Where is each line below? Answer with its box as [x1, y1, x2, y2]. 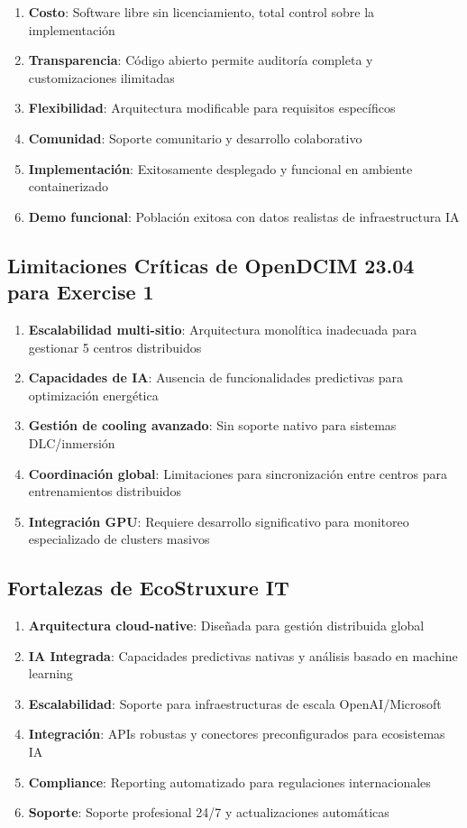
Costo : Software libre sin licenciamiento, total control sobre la [28, 3, 375, 21]
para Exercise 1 [7, 278, 154, 306]
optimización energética [28, 385, 159, 404]
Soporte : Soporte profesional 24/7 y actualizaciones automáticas [28, 803, 389, 822]
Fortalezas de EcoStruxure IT [7, 574, 289, 602]
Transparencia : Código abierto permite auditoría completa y [28, 51, 373, 69]
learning [28, 664, 73, 683]
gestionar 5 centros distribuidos [28, 337, 202, 356]
